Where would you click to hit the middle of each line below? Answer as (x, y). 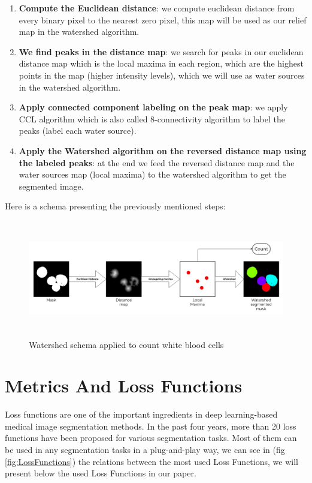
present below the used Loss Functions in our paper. (101, 473)
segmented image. (51, 186)
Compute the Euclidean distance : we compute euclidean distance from (157, 8)
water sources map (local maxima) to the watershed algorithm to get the (152, 174)
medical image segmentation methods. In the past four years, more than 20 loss (151, 426)
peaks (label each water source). (78, 130)
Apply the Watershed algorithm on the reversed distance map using (163, 150)
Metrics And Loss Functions (124, 385)
